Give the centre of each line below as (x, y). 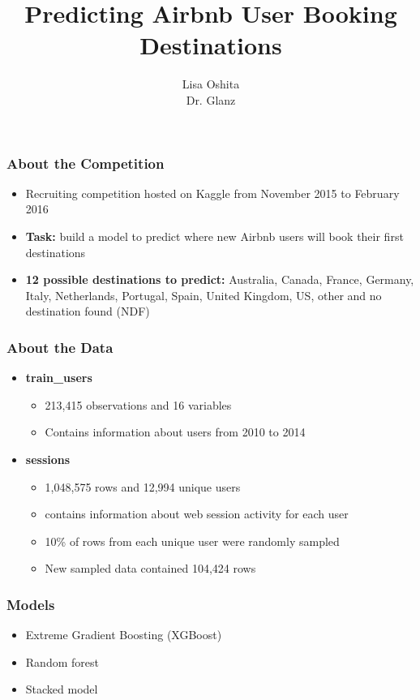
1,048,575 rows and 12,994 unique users (143, 486)
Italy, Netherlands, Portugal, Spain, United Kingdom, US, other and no (204, 295)
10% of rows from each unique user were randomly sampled (192, 541)
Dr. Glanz (211, 99)
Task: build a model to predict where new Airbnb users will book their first (214, 236)
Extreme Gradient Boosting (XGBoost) (124, 635)
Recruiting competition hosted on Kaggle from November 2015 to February (212, 193)
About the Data (60, 347)
